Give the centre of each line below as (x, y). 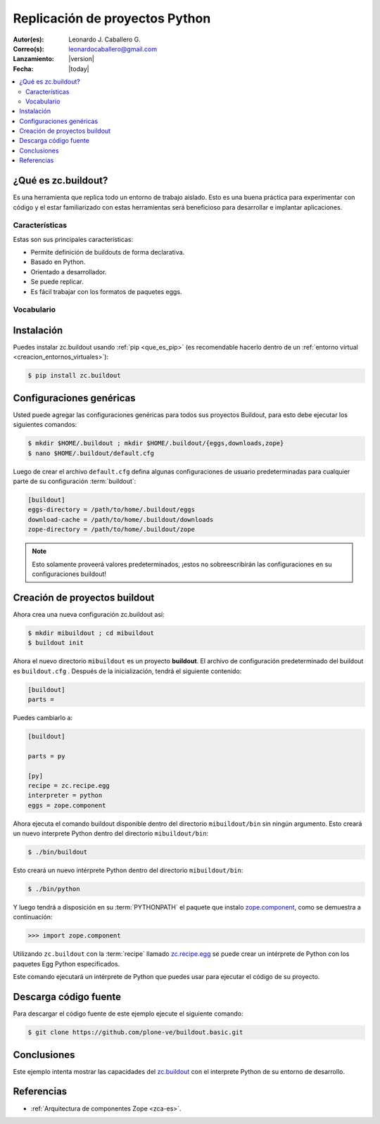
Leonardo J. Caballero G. (104, 39)
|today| (79, 69)
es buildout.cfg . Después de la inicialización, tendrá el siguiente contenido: (127, 671)
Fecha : (23, 69)
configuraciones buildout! (69, 574)
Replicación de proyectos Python (112, 18)
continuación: (33, 917)
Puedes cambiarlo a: (43, 718)
